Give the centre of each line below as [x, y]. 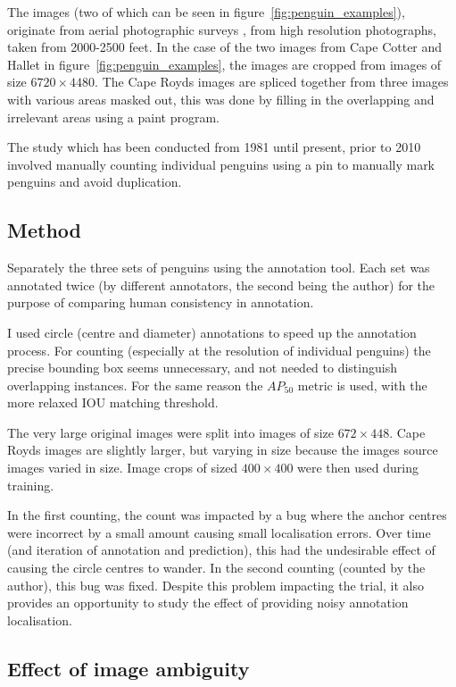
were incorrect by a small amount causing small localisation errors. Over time [219, 532]
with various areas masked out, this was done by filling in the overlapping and [221, 99]
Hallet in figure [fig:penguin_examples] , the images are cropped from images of [224, 64]
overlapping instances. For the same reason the [135, 385]
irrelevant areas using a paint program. [113, 117]
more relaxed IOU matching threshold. [113, 402]
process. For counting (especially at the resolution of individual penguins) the [219, 350]
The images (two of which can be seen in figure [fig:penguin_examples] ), [206, 12]
